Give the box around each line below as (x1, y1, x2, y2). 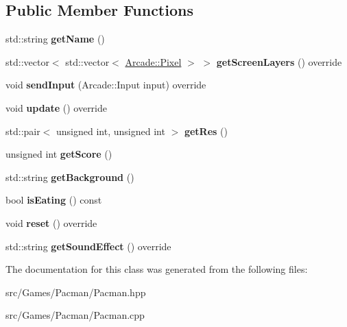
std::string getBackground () (5, 169, 134, 184)
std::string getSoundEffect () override (5, 239, 171, 253)
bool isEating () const (5, 193, 102, 207)
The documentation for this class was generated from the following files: (5, 262, 308, 276)
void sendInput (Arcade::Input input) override (5, 77, 206, 92)
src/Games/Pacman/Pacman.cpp (5, 308, 145, 322)
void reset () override (5, 215, 97, 230)
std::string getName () (5, 32, 105, 46)
